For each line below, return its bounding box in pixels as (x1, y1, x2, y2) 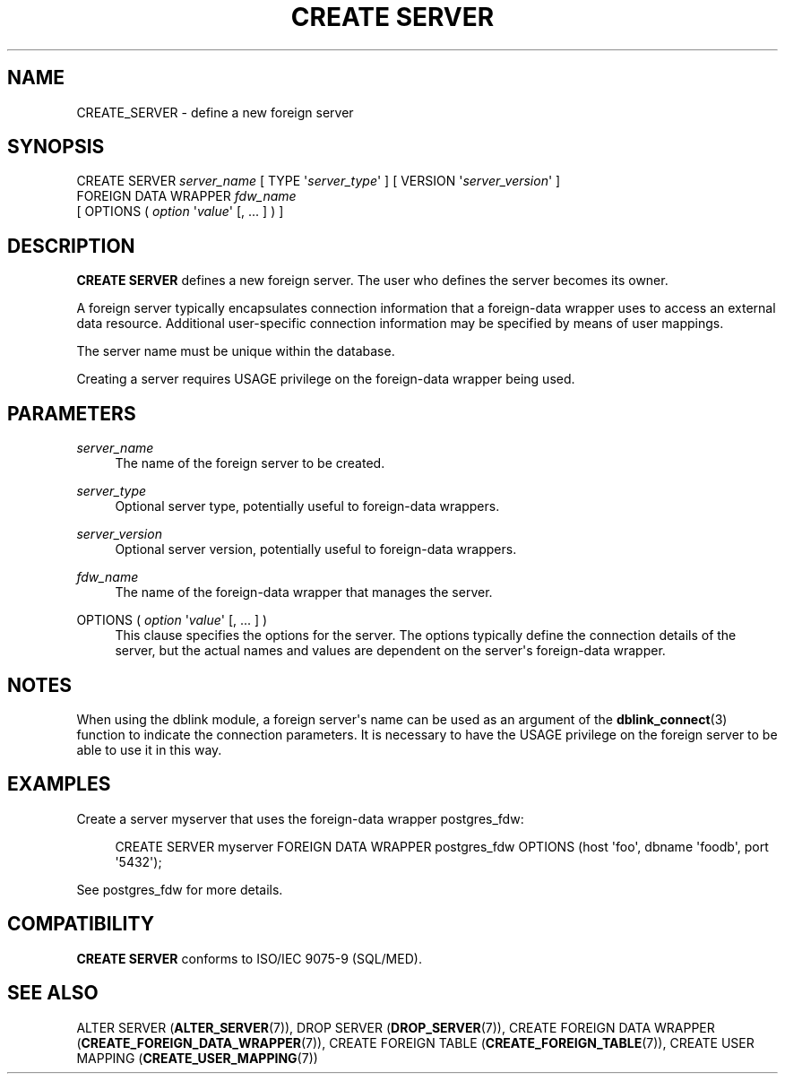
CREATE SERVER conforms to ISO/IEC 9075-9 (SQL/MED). (76, 950, 422, 966)
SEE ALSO (7, 982, 99, 1005)
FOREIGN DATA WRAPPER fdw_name (76, 188, 297, 204)
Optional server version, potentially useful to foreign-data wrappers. (115, 541, 517, 558)
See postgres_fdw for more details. (76, 881, 283, 897)
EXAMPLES (7, 773, 111, 796)
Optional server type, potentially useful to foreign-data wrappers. (115, 498, 500, 515)
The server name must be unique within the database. (76, 343, 395, 359)
